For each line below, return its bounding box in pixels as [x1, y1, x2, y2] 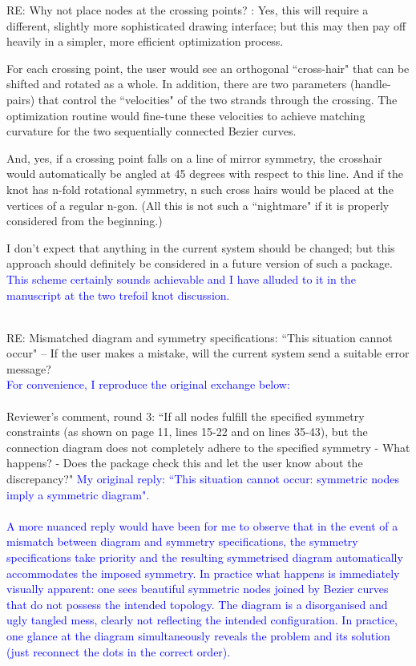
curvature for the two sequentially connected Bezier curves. [6, 123, 297, 139]
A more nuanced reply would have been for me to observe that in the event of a [6, 517, 398, 534]
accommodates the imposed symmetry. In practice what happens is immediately [6, 564, 400, 581]
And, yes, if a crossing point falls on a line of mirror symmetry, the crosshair [6, 149, 382, 166]
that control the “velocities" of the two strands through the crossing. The [38, 91, 398, 107]
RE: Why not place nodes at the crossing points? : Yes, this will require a [6, 2, 369, 18]
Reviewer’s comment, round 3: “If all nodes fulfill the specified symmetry [6, 407, 365, 424]
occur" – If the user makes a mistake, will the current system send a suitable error [6, 345, 410, 361]
